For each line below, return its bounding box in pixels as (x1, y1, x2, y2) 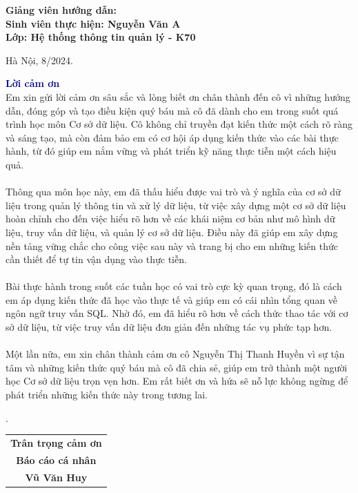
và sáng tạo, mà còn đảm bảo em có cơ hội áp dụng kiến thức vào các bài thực (6, 130, 339, 144)
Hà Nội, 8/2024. (6, 52, 73, 67)
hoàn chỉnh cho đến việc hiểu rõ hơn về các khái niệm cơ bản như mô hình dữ (6, 211, 335, 226)
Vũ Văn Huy (25, 470, 88, 484)
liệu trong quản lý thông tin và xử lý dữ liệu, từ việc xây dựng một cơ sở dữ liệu (6, 197, 346, 212)
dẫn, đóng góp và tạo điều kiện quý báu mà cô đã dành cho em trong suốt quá (6, 103, 339, 117)
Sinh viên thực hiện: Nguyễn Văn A (6, 16, 181, 30)
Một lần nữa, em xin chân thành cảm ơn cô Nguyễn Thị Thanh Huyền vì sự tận (6, 347, 345, 361)
